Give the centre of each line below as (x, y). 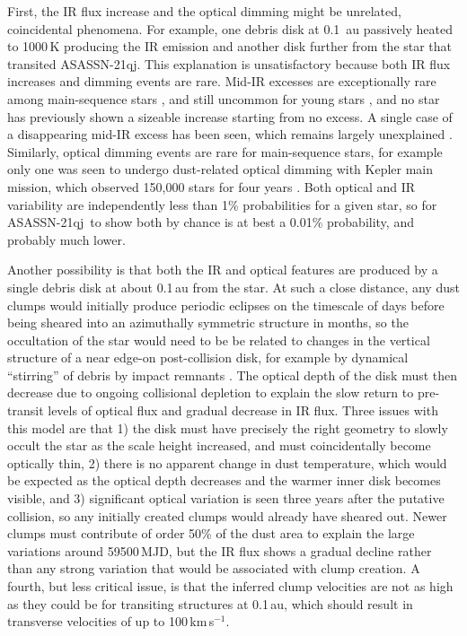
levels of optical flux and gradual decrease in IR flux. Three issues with (243, 410)
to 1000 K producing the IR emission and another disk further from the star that (230, 46)
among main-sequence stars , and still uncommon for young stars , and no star (224, 98)
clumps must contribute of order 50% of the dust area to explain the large (211, 533)
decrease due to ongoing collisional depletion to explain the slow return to (211, 392)
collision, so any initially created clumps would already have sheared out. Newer (227, 515)
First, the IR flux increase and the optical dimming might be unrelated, (204, 11)
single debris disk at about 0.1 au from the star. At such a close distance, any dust (233, 287)
